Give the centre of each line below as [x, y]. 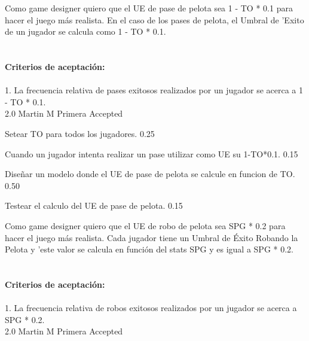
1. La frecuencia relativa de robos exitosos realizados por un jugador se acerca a [151, 308]
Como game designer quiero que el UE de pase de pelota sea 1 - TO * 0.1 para [149, 8]
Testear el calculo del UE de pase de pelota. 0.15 [94, 205]
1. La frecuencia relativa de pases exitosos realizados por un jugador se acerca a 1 [154, 90]
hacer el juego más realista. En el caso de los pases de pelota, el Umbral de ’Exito [154, 19]
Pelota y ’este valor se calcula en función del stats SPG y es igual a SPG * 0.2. [149, 249]
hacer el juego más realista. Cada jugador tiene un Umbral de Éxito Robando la [152, 237]
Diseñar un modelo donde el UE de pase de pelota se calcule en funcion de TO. [150, 174]
